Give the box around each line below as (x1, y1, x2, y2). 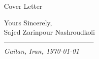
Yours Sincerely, (4, 17, 52, 27)
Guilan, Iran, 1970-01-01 (4, 46, 79, 56)
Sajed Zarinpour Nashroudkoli (4, 27, 95, 37)
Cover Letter (4, 1, 42, 11)
